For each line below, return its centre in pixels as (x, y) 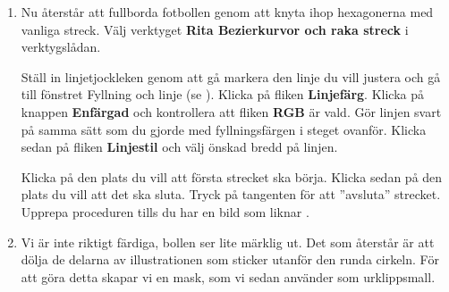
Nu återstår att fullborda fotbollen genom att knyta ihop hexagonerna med (227, 12)
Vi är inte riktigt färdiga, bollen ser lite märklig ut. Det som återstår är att (228, 242)
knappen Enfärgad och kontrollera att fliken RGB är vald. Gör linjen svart (231, 111)
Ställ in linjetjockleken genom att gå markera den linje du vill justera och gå (231, 76)
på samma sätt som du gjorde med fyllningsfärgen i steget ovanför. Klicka (224, 129)
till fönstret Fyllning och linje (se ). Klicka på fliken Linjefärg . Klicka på (223, 94)
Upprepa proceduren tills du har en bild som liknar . (165, 211)
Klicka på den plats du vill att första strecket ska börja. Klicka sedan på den (232, 176)
